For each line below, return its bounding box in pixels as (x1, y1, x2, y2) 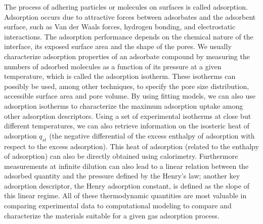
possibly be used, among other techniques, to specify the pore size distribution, (4, 80, 249, 91)
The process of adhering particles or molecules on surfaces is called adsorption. (4, 2, 248, 12)
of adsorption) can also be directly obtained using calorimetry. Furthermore (4, 151, 238, 161)
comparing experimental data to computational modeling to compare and (4, 200, 232, 211)
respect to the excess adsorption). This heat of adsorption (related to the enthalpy (4, 141, 259, 151)
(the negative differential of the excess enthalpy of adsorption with (49, 130, 255, 141)
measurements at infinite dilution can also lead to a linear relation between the (4, 160, 249, 171)
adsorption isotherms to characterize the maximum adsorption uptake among (4, 100, 243, 111)
